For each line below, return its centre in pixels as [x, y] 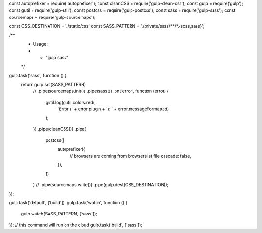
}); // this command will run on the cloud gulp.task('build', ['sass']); [76, 225]
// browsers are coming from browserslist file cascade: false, [131, 156]
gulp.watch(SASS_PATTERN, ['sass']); [59, 214]
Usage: [41, 44]
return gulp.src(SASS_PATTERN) [54, 84]
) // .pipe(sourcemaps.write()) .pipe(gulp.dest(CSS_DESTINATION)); [101, 185]
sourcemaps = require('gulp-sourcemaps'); [52, 17]
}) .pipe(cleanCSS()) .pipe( [60, 129]
